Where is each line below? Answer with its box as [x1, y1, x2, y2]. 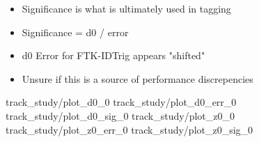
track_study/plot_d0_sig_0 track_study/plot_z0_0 [6, 108, 235, 123]
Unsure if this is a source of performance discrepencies [22, 71, 253, 86]
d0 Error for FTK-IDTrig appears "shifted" [22, 48, 205, 63]
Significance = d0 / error [22, 24, 129, 39]
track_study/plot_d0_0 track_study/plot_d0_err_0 [6, 95, 237, 109]
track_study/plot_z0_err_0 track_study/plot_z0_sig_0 [6, 122, 253, 136]
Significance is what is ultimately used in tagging [22, 1, 231, 15]
